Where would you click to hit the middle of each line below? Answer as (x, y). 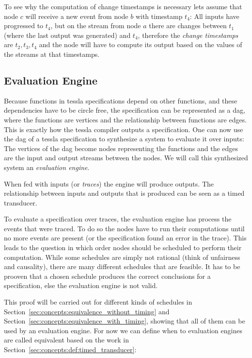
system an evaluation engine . (47, 167)
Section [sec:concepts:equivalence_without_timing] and (87, 311)
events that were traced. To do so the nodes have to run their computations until (124, 228)
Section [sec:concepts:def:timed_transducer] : (70, 349)
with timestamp (159, 16)
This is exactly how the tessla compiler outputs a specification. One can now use (124, 129)
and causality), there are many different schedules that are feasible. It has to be (122, 266)
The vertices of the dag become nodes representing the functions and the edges (121, 148)
